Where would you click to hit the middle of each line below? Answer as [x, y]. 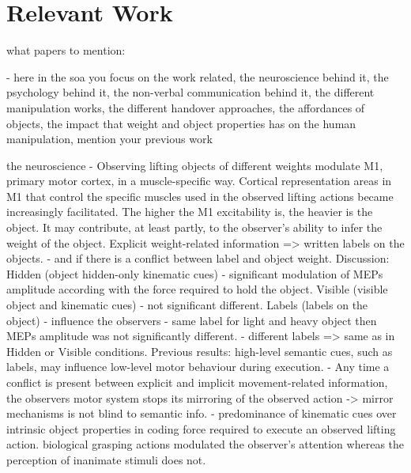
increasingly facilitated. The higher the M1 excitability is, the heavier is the [190, 212]
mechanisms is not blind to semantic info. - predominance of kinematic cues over [202, 413]
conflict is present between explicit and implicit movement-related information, [197, 382]
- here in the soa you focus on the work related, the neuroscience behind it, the [198, 76]
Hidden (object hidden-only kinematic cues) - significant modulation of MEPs [195, 273]
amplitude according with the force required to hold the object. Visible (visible [197, 289]
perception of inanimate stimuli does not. [106, 459]
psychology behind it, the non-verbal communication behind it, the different [190, 92]
